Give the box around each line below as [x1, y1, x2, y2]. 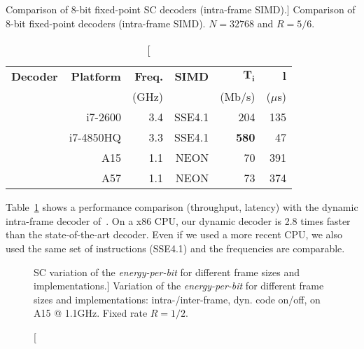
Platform [71, 68, 121, 85]
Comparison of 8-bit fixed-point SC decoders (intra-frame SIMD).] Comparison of [6, 2, 356, 16]
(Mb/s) [220, 88, 255, 105]
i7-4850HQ [69, 129, 121, 146]
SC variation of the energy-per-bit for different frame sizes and [34, 264, 300, 279]
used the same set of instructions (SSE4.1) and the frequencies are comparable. [6, 240, 345, 255]
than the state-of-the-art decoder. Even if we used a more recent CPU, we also [6, 227, 342, 242]
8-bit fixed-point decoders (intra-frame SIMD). [6, 15, 206, 30]
